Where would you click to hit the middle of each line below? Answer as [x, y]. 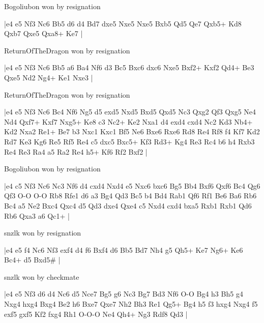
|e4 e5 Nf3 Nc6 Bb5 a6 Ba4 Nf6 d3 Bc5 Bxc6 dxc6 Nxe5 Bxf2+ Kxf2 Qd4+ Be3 [129, 67]
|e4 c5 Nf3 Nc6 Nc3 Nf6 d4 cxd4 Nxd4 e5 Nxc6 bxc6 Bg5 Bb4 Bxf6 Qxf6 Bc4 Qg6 [132, 185]
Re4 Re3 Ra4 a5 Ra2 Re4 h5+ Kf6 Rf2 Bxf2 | [76, 151]
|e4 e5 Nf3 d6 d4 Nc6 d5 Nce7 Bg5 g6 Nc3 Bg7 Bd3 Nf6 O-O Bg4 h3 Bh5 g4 [124, 294]
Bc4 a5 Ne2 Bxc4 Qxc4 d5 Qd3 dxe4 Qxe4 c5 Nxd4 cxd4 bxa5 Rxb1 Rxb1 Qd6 [128, 205]
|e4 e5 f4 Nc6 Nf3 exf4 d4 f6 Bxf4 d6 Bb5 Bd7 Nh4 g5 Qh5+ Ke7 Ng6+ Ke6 [124, 249]
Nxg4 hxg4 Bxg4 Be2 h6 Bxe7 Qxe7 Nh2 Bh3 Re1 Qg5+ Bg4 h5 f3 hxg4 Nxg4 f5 [131, 304]
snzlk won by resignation [43, 233]
